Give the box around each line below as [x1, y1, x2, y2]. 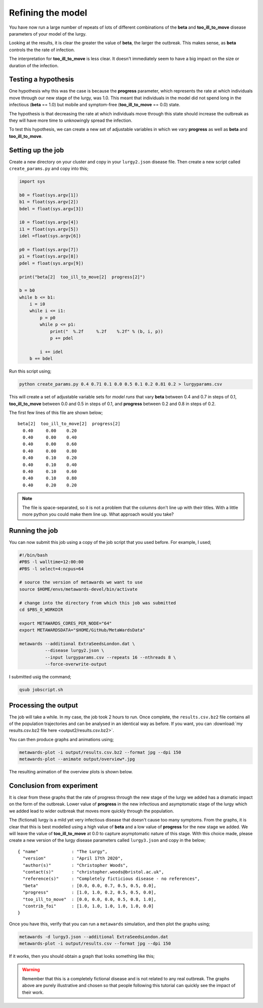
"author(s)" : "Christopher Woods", [22, 862, 129, 868]
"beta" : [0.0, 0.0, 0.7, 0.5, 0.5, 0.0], [22, 883, 157, 888]
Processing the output [9, 701, 78, 709]
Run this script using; [9, 368, 52, 374]
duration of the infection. [9, 62, 59, 68]
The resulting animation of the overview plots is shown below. [9, 769, 133, 775]
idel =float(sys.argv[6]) [19, 233, 81, 239]
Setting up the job [9, 146, 64, 154]
